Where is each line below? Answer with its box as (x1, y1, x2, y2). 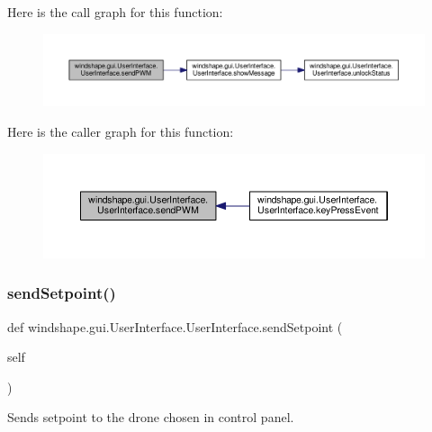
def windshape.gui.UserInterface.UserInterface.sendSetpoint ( (7, 317, 343, 336)
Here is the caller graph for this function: (7, 121, 234, 140)
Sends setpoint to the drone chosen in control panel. (7, 408, 294, 427)
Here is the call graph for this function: (7, 3, 223, 21)
